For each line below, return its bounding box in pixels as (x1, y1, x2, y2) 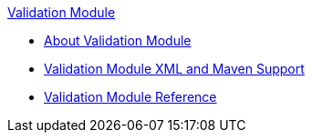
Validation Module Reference (44, 89, 217, 105)
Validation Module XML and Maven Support (44, 61, 305, 76)
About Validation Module (44, 33, 192, 48)
